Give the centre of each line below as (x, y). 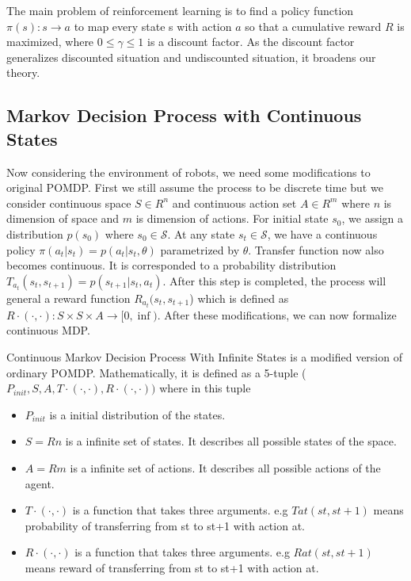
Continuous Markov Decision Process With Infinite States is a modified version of (204, 357)
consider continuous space (69, 203)
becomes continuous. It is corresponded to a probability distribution (171, 265)
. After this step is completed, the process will (274, 280)
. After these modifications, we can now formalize (277, 314)
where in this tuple (205, 388)
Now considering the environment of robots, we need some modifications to (188, 172)
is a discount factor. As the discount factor (251, 42)
